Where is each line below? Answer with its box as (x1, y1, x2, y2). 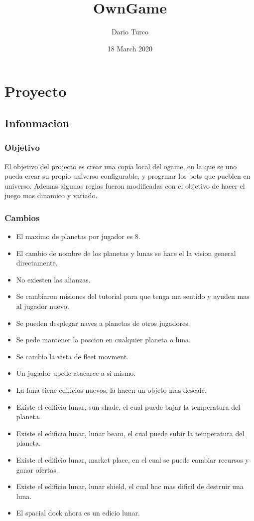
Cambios (4, 211, 40, 224)
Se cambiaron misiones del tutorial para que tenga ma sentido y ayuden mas (16, 291, 250, 301)
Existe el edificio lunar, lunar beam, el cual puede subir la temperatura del (16, 428, 245, 438)
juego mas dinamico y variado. (4, 190, 98, 201)
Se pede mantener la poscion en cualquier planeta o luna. (16, 334, 191, 345)
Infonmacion (4, 115, 70, 130)
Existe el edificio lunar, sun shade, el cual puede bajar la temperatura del (16, 401, 241, 412)
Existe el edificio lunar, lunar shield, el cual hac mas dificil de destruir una (16, 481, 244, 492)
